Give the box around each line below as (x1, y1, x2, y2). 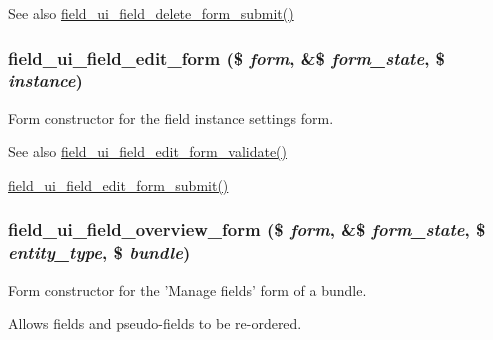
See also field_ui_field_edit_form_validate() (8, 141, 287, 162)
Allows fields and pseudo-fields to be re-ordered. (8, 313, 302, 334)
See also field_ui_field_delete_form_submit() (8, 3, 294, 23)
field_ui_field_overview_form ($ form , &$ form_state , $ (8, 217, 486, 242)
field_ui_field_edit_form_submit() (8, 174, 229, 195)
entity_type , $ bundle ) (8, 240, 191, 265)
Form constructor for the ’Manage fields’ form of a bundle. (8, 279, 367, 300)
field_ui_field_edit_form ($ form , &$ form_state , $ (8, 45, 446, 70)
